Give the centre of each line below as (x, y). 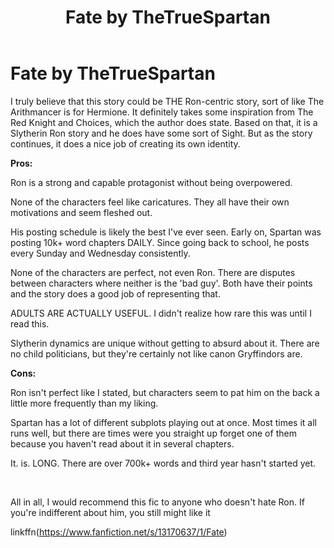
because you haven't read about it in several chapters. (122, 443)
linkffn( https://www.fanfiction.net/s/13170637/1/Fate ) (119, 532)
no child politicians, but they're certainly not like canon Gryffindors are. (156, 353)
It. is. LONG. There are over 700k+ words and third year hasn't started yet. (163, 463)
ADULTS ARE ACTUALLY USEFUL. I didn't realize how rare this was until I (161, 313)
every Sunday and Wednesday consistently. (100, 253)
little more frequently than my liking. (84, 403)
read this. (30, 323)
